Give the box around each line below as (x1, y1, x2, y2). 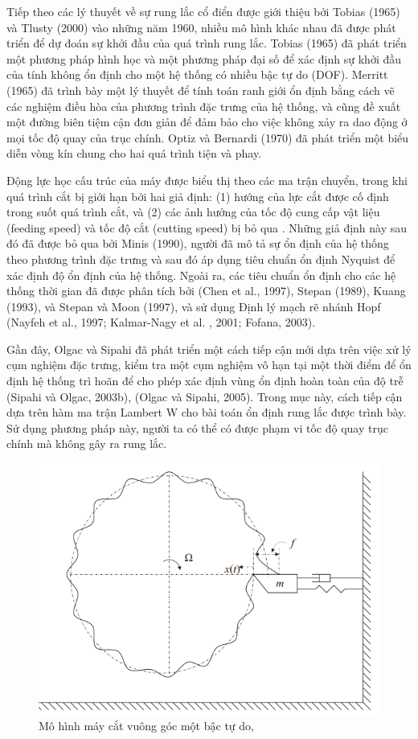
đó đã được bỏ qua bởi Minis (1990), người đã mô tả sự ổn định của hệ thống (6, 235, 389, 252)
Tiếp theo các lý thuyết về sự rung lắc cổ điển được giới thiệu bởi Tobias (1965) (6, 3, 400, 19)
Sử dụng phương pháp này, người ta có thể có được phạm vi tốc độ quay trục (6, 419, 388, 436)
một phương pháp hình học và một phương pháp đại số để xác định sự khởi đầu (6, 50, 402, 67)
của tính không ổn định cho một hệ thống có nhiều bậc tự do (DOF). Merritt (6, 66, 388, 83)
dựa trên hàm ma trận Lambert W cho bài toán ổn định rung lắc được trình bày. (6, 404, 407, 421)
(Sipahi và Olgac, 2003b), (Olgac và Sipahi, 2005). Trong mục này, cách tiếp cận (6, 388, 403, 404)
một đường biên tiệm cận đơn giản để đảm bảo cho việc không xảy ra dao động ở (6, 113, 408, 130)
